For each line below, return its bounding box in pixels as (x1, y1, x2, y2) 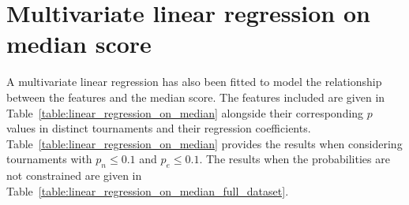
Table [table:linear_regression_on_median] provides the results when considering (6, 135, 403, 151)
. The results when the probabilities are (199, 151, 390, 167)
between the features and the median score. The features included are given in (6, 88, 385, 105)
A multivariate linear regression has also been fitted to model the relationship (6, 73, 382, 90)
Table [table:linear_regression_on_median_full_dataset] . (6, 182, 289, 199)
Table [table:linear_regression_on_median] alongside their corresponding (6, 104, 364, 121)
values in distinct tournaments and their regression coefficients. (6, 120, 311, 136)
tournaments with (6, 151, 92, 167)
